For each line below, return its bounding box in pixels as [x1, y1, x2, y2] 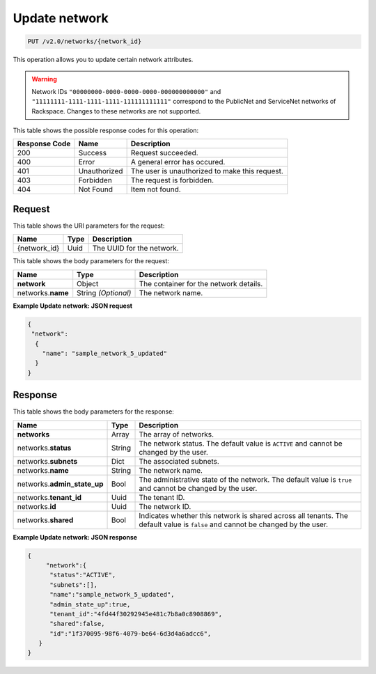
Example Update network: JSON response [13, 533, 138, 541]
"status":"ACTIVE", [49, 571, 116, 579]
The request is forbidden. [130, 175, 214, 185]
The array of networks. [139, 429, 214, 439]
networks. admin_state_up [17, 479, 104, 489]
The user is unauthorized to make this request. [130, 166, 283, 176]
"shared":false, [49, 620, 105, 628]
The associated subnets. [139, 456, 219, 466]
